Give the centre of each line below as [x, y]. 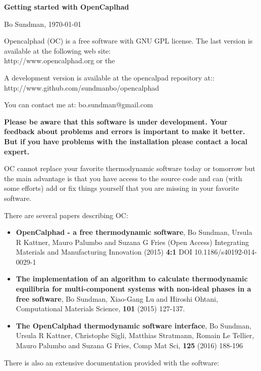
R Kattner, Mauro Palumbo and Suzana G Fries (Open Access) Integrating [132, 242]
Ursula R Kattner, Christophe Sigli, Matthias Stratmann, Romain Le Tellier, [135, 335]
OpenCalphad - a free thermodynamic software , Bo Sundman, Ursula [134, 232]
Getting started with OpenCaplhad [67, 7]
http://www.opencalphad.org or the [60, 60]
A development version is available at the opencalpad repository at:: [109, 77]
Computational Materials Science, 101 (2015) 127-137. [100, 308]
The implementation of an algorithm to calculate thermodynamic [132, 279]
